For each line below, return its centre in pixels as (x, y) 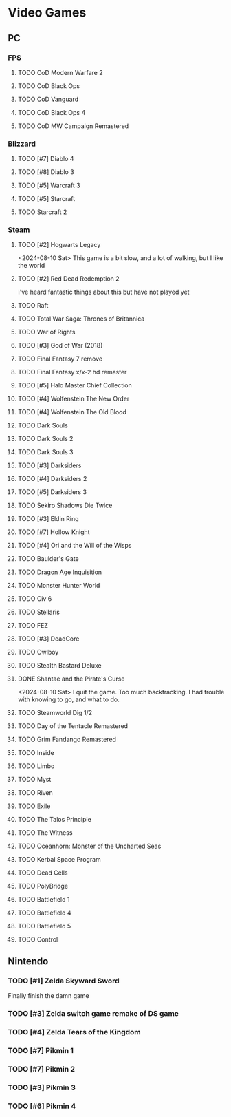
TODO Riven (35, 793)
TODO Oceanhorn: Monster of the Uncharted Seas (89, 846)
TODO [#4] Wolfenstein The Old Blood (72, 412)
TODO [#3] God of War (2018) (60, 345)
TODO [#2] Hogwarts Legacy (59, 245)
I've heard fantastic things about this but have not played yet (103, 292)
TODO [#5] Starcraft (46, 199)
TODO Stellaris (39, 612)
